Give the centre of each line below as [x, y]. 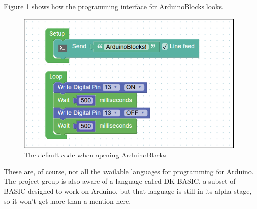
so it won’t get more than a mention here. [68, 200]
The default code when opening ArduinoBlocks [95, 155]
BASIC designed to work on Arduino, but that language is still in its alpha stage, [128, 190]
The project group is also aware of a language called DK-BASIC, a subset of [120, 181]
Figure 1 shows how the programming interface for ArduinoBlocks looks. [114, 6]
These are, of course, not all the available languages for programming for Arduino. [129, 171]
